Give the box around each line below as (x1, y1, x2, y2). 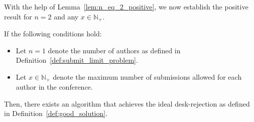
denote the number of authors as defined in (48, 45, 181, 55)
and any (54, 11, 79, 21)
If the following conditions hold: (4, 28, 102, 39)
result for (4, 11, 32, 21)
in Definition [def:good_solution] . (4, 108, 108, 119)
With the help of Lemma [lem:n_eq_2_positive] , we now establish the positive (4, 1, 248, 11)
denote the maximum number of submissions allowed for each (53, 71, 242, 82)
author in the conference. (16, 82, 93, 92)
